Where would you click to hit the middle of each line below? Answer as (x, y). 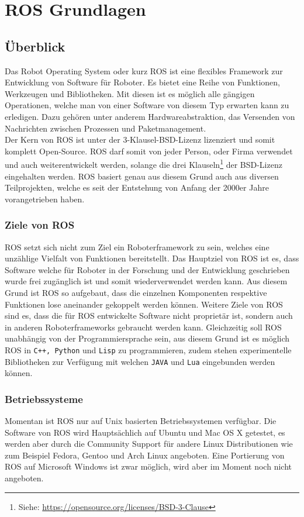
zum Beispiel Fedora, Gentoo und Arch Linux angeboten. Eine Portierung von (145, 455)
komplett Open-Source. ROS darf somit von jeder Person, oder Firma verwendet (149, 151)
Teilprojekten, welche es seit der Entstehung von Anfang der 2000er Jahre (137, 187)
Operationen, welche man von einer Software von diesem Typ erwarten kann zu (147, 105)
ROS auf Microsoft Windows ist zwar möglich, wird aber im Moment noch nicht (148, 466)
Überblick (35, 46)
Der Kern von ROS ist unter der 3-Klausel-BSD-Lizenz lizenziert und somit (140, 139)
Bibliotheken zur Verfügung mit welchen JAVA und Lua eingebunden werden (140, 361)
